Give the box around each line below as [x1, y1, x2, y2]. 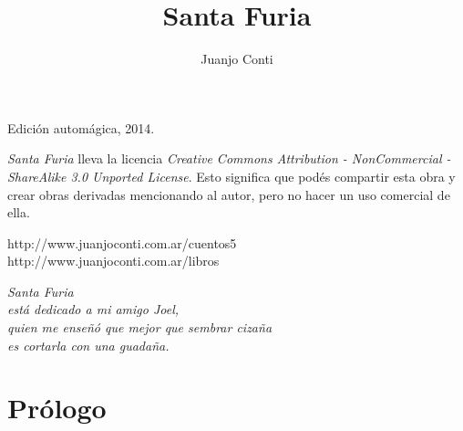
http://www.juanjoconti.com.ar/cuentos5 [7, 233, 237, 252]
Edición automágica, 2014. [7, 118, 155, 137]
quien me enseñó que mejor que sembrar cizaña [7, 318, 273, 337]
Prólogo [7, 389, 107, 426]
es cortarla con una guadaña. [7, 335, 170, 354]
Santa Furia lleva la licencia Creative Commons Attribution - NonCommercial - [7, 149, 451, 168]
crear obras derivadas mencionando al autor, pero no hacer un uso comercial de [7, 184, 450, 204]
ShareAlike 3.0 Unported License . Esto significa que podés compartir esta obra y [7, 166, 456, 185]
